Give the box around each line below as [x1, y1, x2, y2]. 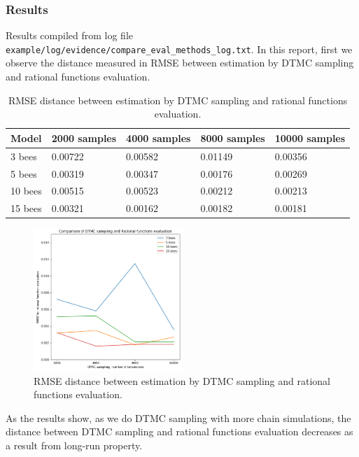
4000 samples [126, 130, 191, 145]
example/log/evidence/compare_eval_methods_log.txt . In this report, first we [6, 41, 353, 56]
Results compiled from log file [6, 28, 133, 43]
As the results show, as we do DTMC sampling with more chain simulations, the [6, 410, 351, 425]
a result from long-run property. [6, 438, 143, 453]
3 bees [10, 148, 37, 163]
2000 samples [51, 130, 117, 145]
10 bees [10, 183, 42, 198]
